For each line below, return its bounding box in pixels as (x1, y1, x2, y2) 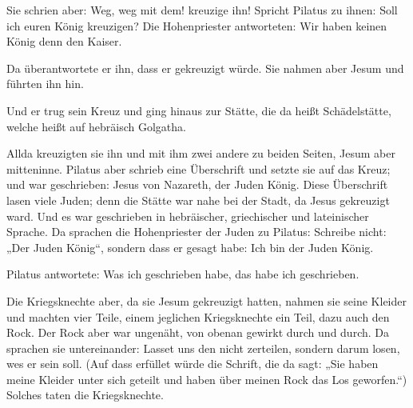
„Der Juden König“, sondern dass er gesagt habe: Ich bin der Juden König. (6, 238, 374, 255)
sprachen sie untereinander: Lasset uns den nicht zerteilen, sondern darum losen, (6, 339, 400, 356)
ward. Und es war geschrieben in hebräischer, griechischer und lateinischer (6, 207, 369, 224)
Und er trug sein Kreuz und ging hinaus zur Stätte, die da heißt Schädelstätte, (6, 102, 391, 118)
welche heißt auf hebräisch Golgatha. (6, 118, 186, 134)
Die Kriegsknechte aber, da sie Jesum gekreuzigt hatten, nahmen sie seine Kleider (6, 292, 407, 309)
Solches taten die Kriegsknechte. (6, 386, 164, 403)
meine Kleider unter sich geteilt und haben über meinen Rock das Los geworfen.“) (6, 370, 407, 387)
